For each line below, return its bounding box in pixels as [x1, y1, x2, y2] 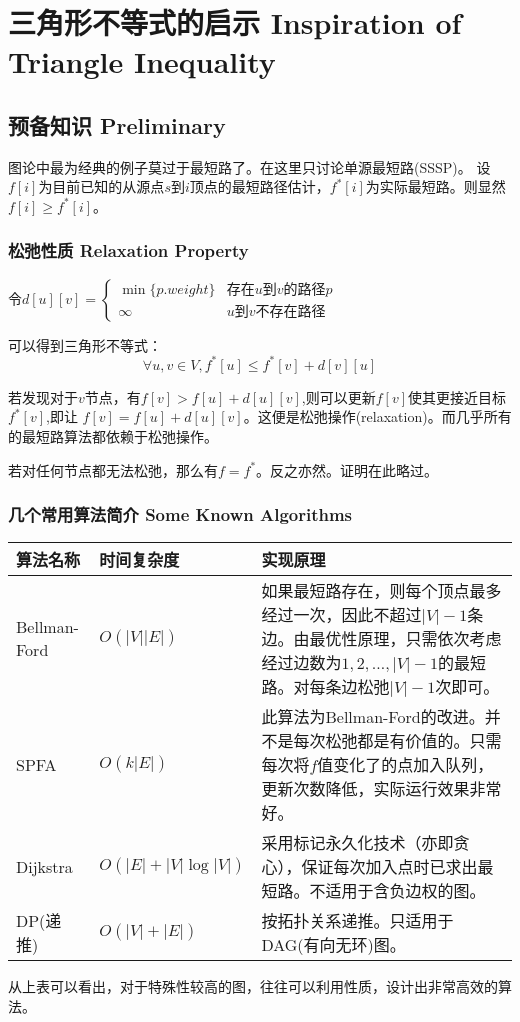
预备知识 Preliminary [8, 109, 226, 140]
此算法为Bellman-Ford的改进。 [261, 705, 485, 729]
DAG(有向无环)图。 [261, 933, 406, 957]
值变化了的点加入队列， [317, 753, 494, 777]
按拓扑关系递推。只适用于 [261, 909, 454, 933]
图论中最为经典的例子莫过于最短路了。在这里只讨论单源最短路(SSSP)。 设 [8, 156, 491, 177]
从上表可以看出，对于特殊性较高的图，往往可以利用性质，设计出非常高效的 [8, 976, 498, 997]
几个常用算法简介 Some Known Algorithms [8, 502, 353, 527]
